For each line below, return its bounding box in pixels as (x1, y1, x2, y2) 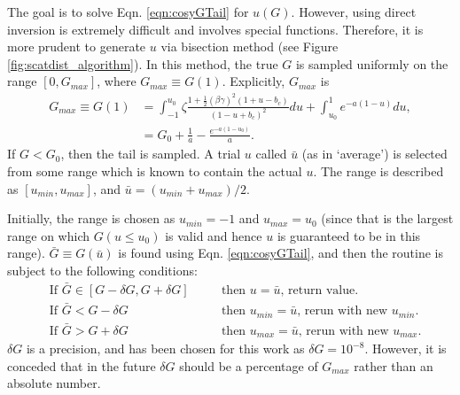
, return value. (280, 283, 359, 297)
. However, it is (364, 339, 447, 358)
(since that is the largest (321, 209, 454, 228)
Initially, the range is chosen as (7, 209, 175, 228)
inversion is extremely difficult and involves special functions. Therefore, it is (7, 19, 424, 38)
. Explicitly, (222, 72, 285, 90)
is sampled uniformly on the (295, 54, 448, 73)
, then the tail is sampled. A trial (60, 144, 241, 163)
